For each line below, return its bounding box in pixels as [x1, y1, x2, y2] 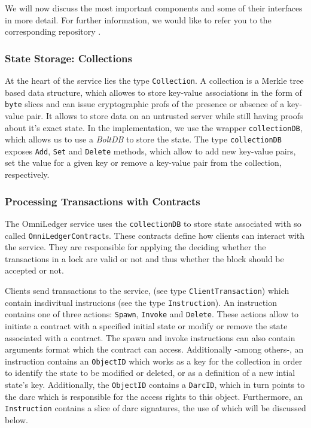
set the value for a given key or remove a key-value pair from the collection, [5, 156, 282, 169]
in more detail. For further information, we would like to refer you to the [5, 13, 272, 26]
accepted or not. [5, 264, 64, 277]
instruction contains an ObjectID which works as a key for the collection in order [5, 354, 303, 367]
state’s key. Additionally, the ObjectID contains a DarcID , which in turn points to [5, 378, 305, 390]
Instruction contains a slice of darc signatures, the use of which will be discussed [5, 402, 306, 414]
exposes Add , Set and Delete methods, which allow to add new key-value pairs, [5, 144, 296, 157]
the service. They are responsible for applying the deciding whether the [5, 241, 266, 253]
